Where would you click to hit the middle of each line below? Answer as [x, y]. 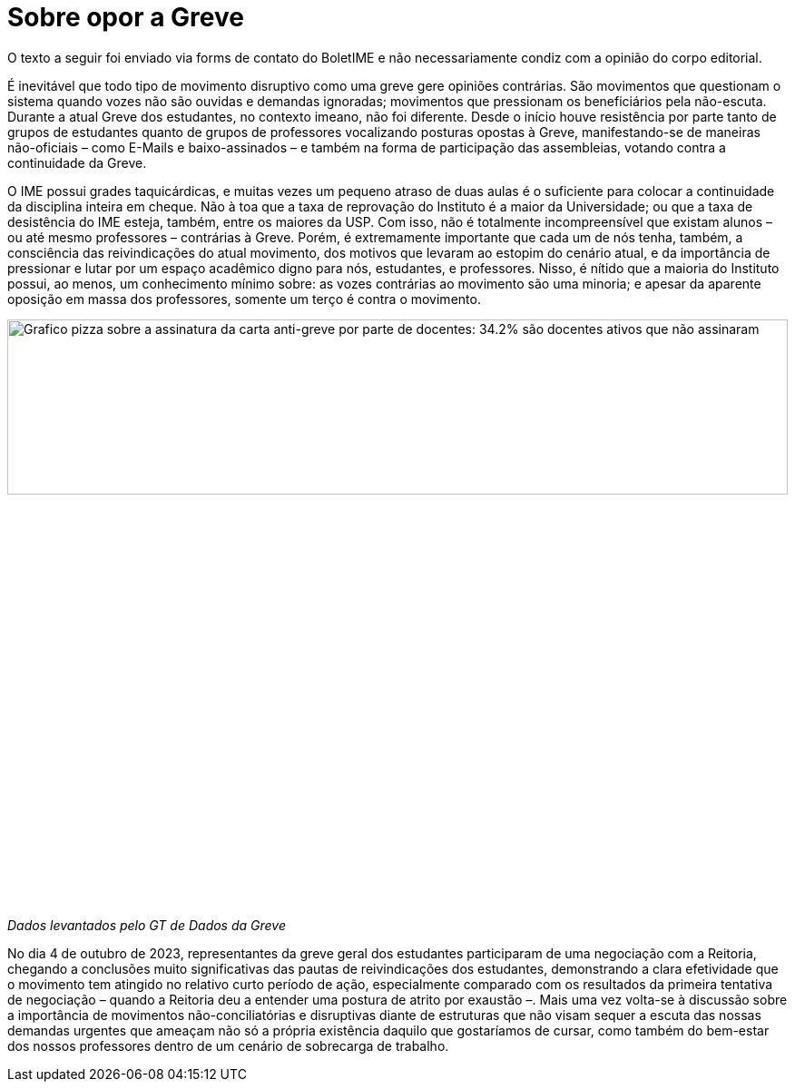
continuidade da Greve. [77, 162]
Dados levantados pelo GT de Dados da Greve [147, 926]
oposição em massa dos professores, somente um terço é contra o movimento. [244, 299]
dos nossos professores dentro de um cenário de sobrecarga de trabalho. [228, 1046]
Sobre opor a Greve [126, 17]
